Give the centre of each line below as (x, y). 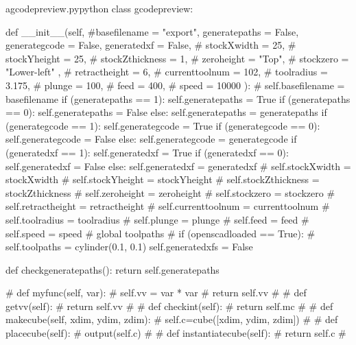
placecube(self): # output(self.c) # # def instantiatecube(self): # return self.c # (176, 333)
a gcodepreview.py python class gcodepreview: (99, 8)
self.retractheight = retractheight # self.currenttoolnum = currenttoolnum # (168, 206)
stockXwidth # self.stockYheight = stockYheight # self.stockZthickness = (163, 179)
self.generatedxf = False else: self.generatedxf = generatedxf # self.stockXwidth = (178, 166)
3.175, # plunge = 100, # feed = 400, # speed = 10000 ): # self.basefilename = (175, 85)
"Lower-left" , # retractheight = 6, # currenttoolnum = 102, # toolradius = (167, 72)
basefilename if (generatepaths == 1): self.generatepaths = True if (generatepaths (178, 98)
